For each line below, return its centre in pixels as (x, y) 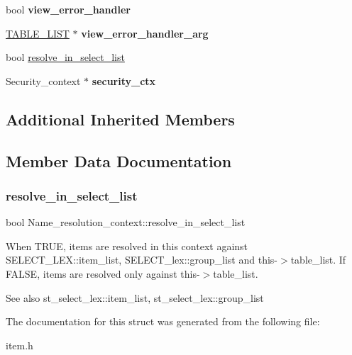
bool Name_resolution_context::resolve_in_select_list (126, 222)
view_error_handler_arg (145, 33)
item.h (20, 345)
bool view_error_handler (68, 9)
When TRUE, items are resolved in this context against (127, 246)
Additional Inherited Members (120, 119)
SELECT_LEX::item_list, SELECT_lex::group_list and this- (142, 260)
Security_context (43, 80)
